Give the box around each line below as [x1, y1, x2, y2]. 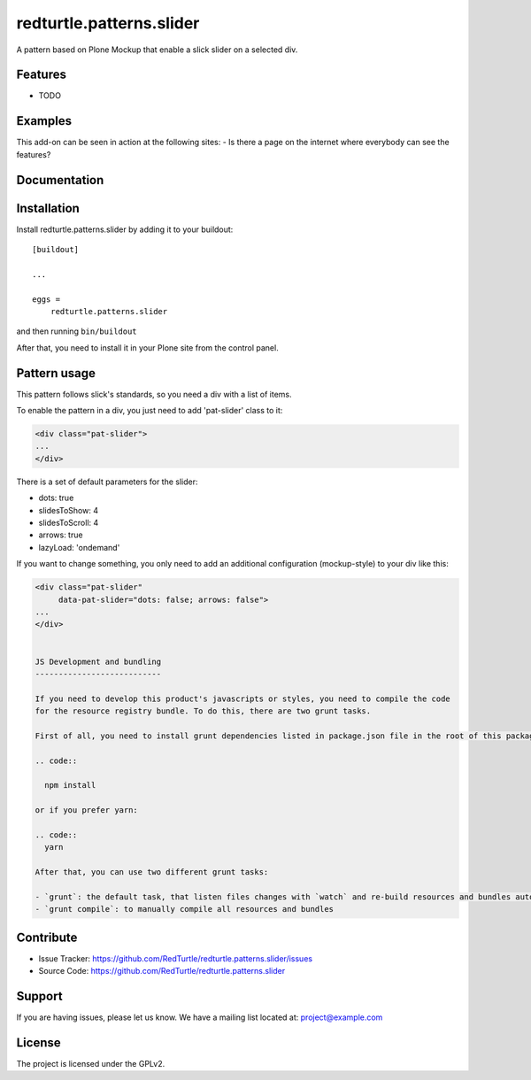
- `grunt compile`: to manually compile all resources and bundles [35, 904, 335, 914]
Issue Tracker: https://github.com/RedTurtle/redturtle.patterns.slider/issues [38, 953, 313, 964]
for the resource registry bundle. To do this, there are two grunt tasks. [35, 706, 372, 716]
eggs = [32, 294, 61, 305]
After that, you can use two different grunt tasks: [35, 868, 269, 877]
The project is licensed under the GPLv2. [16, 1059, 165, 1069]
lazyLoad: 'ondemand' [38, 542, 120, 552]
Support [16, 989, 63, 1004]
